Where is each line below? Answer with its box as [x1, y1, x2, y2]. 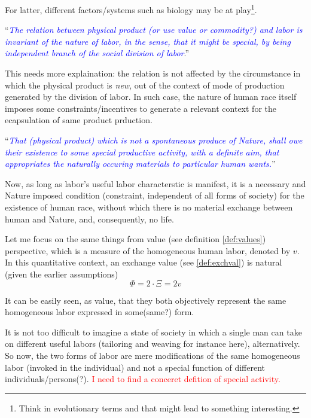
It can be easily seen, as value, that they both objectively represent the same [5, 294, 286, 306]
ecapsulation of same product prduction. [5, 114, 153, 126]
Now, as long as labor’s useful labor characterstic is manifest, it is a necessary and [5, 177, 306, 190]
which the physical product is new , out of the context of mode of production [5, 78, 285, 91]
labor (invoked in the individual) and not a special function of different [5, 361, 266, 373]
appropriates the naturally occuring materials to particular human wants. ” [5, 157, 276, 170]
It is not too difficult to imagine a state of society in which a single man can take [5, 325, 302, 338]
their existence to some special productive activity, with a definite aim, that [5, 145, 279, 158]
